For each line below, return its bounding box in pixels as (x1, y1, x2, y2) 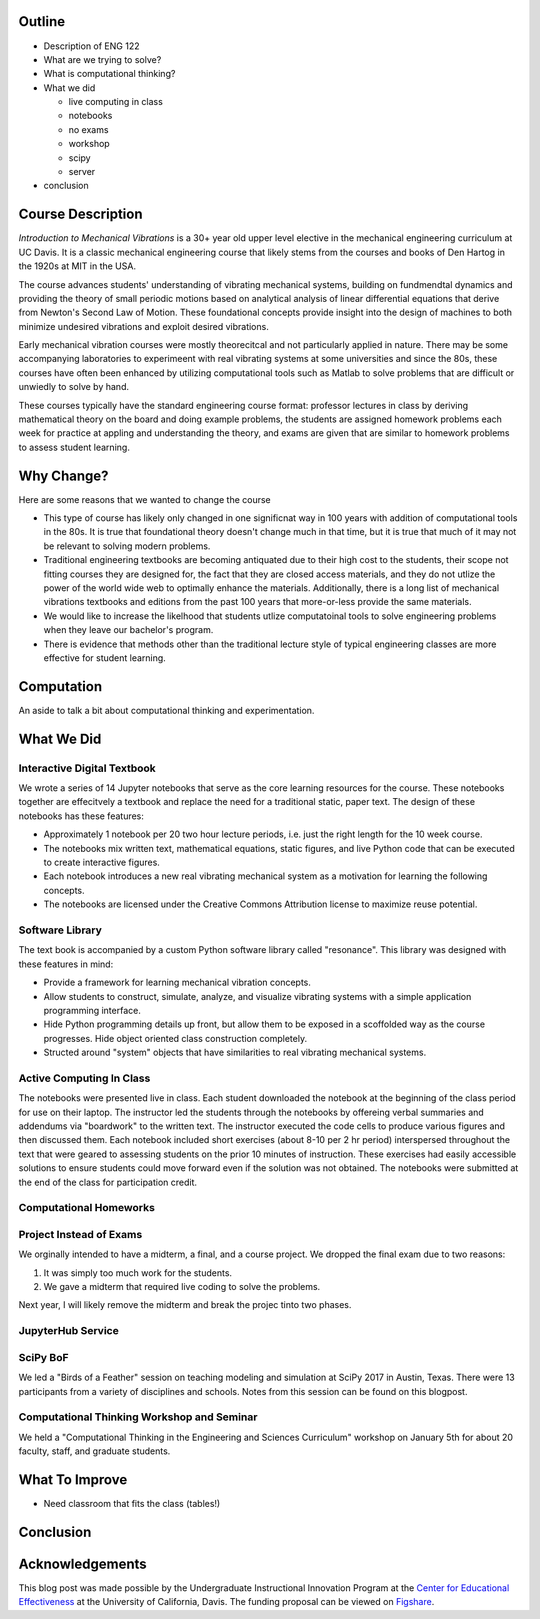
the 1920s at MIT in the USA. (18, 260, 137, 272)
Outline (18, 13, 65, 30)
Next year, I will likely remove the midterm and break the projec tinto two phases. (18, 1299, 352, 1311)
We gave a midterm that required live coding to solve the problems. (43, 1281, 321, 1293)
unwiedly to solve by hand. (18, 381, 130, 393)
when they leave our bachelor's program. (43, 624, 214, 636)
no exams (68, 123, 109, 135)
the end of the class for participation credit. (18, 1176, 198, 1188)
